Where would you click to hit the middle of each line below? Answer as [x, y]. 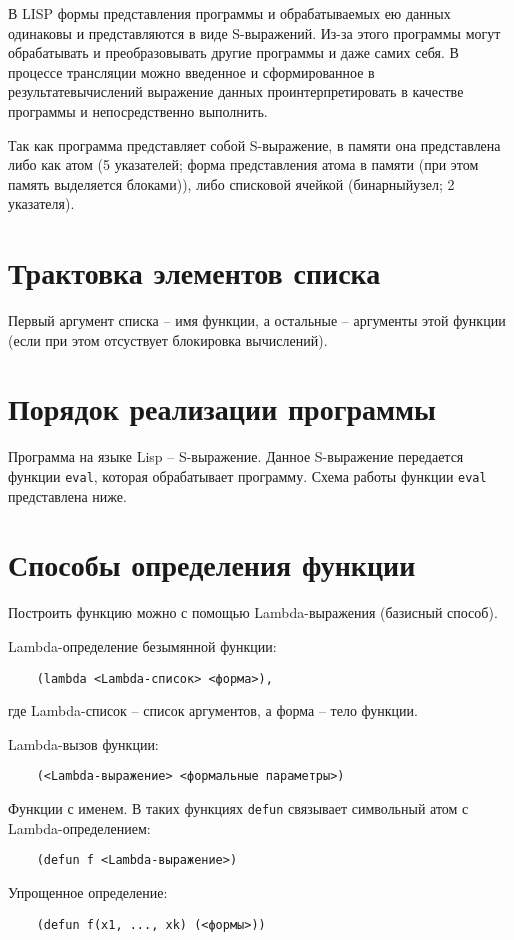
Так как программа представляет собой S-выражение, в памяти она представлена [254, 144]
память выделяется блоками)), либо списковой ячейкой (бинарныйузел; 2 [231, 183]
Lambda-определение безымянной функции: [142, 645]
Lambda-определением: [79, 827]
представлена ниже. [67, 495]
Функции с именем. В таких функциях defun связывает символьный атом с [238, 808]
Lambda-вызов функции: [83, 743]
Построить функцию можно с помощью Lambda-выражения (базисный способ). [253, 612]
